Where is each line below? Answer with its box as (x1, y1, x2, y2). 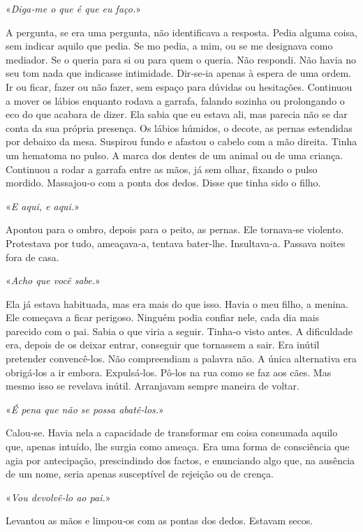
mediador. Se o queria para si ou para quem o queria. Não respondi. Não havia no (6, 52, 357, 66)
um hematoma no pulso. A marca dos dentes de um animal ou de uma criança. (6, 147, 343, 162)
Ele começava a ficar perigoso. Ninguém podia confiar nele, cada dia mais (6, 310, 320, 325)
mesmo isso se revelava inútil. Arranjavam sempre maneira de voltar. (6, 378, 299, 393)
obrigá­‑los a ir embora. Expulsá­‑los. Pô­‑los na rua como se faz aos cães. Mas (6, 364, 332, 379)
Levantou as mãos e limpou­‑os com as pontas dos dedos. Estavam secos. (6, 513, 313, 528)
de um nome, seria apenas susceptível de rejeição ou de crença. (6, 466, 274, 481)
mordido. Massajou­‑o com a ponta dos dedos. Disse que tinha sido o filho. (6, 175, 321, 190)
